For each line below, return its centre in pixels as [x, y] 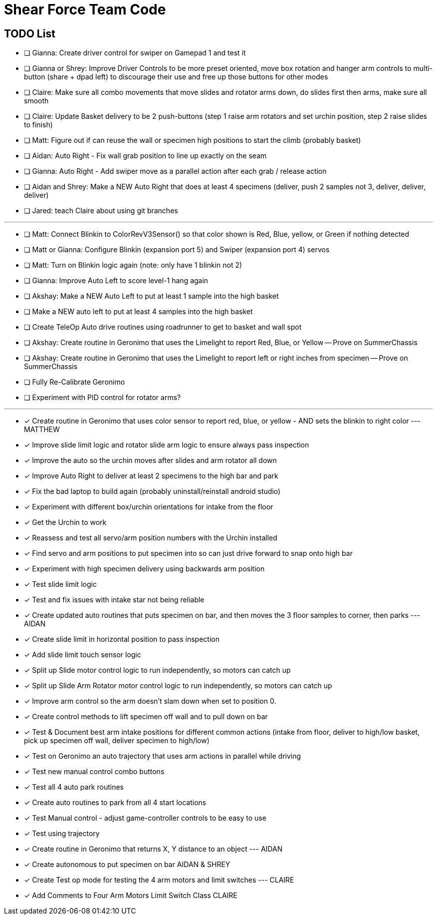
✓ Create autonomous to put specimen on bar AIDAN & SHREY [127, 865]
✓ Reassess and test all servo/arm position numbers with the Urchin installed [151, 538]
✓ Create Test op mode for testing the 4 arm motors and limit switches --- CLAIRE [159, 880]
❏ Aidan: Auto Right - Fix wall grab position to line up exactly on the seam [145, 156]
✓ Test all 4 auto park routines [74, 787]
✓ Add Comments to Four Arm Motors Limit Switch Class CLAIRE [131, 896]
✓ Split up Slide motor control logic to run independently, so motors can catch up [157, 670]
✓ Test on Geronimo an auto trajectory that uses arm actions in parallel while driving [163, 756]
